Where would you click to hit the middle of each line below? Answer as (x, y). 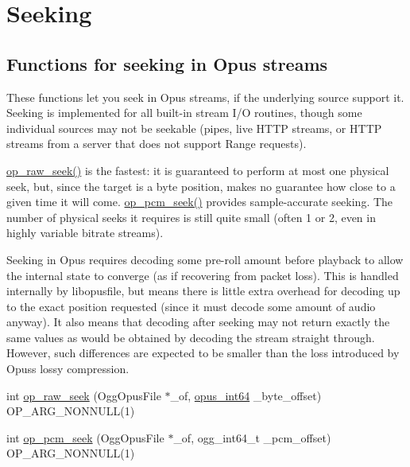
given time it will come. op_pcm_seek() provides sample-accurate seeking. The (200, 202)
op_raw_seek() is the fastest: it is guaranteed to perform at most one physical (198, 170)
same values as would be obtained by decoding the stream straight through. (191, 337)
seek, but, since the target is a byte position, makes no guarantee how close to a (201, 186)
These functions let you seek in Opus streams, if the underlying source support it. (205, 97)
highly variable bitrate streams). (85, 233)
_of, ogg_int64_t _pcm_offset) (252, 437)
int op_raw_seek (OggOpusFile (84, 395)
